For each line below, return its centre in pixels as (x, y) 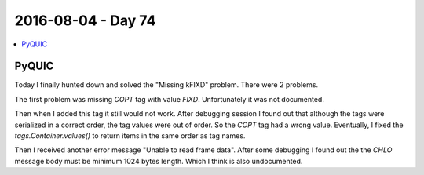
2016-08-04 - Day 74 (85, 20)
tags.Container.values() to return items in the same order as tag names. (130, 136)
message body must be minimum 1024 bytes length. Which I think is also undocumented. (159, 161)
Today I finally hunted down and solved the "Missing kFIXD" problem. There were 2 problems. (166, 85)
